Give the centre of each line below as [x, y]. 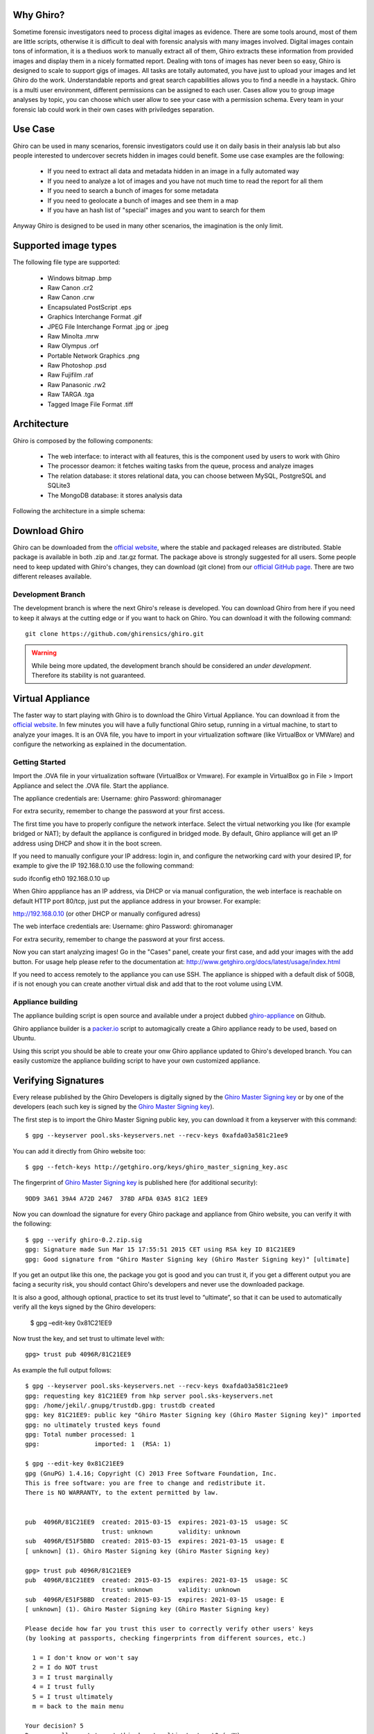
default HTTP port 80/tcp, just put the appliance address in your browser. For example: [137, 901]
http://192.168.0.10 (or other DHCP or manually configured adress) [107, 913]
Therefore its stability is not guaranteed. [88, 676]
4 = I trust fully [63, 1687]
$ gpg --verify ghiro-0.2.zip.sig [83, 1239]
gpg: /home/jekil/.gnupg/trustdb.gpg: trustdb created [120, 1405]
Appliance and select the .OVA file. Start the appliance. [91, 786]
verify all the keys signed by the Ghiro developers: [84, 1307]
